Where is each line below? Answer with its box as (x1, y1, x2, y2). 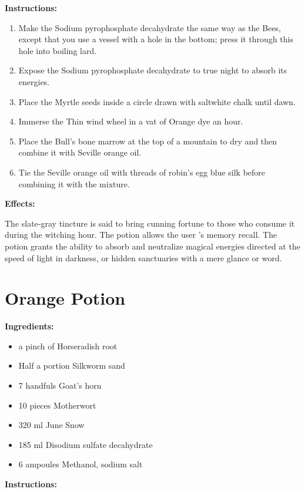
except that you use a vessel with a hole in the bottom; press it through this (18, 33, 293, 45)
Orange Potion (5, 286, 126, 310)
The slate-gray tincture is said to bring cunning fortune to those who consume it (5, 217, 295, 229)
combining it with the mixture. (18, 177, 130, 190)
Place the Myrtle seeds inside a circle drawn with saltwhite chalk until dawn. (18, 95, 296, 107)
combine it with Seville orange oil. (18, 146, 142, 159)
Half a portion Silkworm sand (18, 359, 125, 372)
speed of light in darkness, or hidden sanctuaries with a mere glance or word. (5, 251, 282, 264)
